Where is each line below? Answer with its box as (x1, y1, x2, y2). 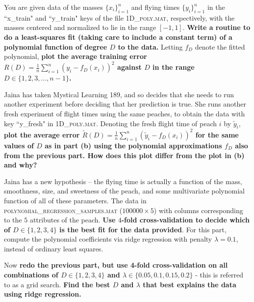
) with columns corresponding (153, 205, 243, 215)
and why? (4, 160, 37, 170)
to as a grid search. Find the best (4, 279, 110, 289)
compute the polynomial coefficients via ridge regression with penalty (4, 234, 212, 244)
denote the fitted (195, 41, 245, 52)
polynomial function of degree (4, 41, 107, 52)
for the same (195, 129, 239, 139)
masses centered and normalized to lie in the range (4, 22, 156, 32)
